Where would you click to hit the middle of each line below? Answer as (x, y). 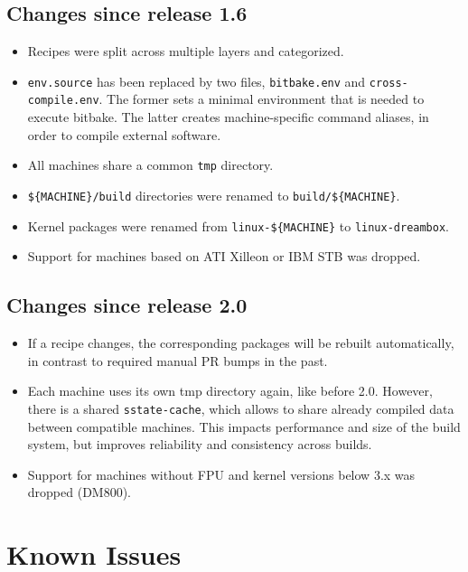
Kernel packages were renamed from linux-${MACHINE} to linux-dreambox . (239, 225)
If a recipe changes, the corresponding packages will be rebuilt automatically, (241, 343)
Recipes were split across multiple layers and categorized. (186, 51)
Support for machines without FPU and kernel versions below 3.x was (221, 474)
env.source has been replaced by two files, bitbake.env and (197, 81)
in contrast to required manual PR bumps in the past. (178, 360)
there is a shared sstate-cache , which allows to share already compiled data (241, 408)
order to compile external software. (124, 134)
